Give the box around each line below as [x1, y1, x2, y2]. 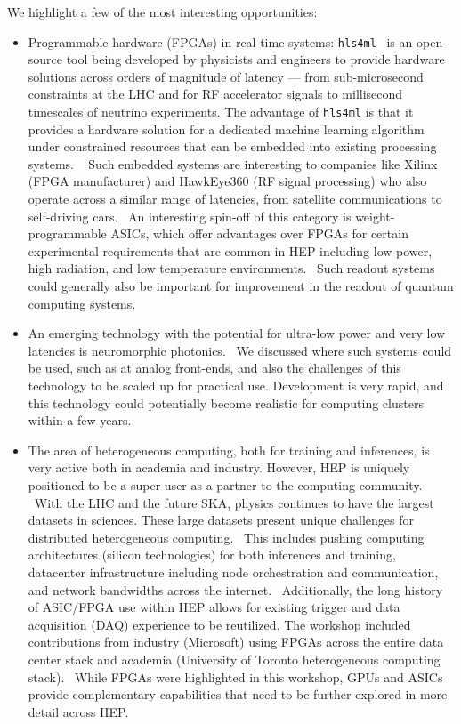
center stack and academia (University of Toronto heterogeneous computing [28, 649, 441, 668]
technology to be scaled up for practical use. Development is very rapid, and [28, 376, 444, 394]
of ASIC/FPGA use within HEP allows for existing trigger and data [28, 598, 400, 616]
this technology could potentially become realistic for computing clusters [28, 393, 424, 412]
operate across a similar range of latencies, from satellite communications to [28, 189, 442, 208]
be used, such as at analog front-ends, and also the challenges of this [28, 358, 401, 377]
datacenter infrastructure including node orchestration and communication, [28, 562, 439, 581]
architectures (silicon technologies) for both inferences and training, [28, 545, 396, 564]
